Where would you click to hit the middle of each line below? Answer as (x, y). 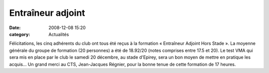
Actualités (59, 34)
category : (20, 34)
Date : (15, 28)
